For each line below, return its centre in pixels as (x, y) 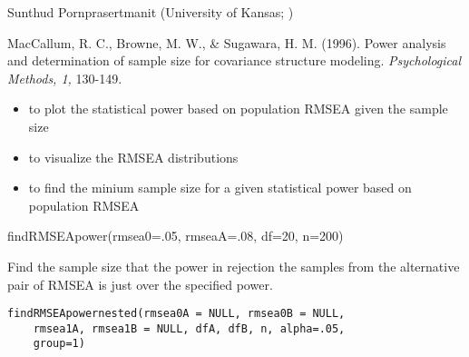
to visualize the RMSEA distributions (133, 157)
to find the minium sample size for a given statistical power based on (220, 188)
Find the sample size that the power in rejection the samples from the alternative (234, 266)
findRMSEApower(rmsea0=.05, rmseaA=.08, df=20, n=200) (176, 236)
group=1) (59, 344)
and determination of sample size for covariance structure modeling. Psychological (234, 60)
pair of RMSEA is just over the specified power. (140, 284)
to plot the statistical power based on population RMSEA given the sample (238, 109)
